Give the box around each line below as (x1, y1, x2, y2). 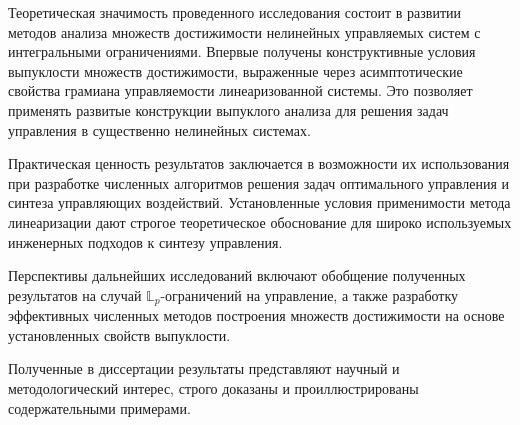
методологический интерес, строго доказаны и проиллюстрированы (8, 377, 419, 398)
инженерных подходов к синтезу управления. (8, 231, 283, 252)
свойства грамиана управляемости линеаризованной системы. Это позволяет (8, 80, 473, 101)
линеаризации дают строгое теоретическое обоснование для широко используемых (8, 211, 512, 232)
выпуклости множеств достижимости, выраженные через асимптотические (8, 60, 463, 81)
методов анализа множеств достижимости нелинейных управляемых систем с (8, 21, 481, 42)
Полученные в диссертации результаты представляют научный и (8, 358, 400, 379)
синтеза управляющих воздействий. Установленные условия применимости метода (8, 192, 511, 213)
